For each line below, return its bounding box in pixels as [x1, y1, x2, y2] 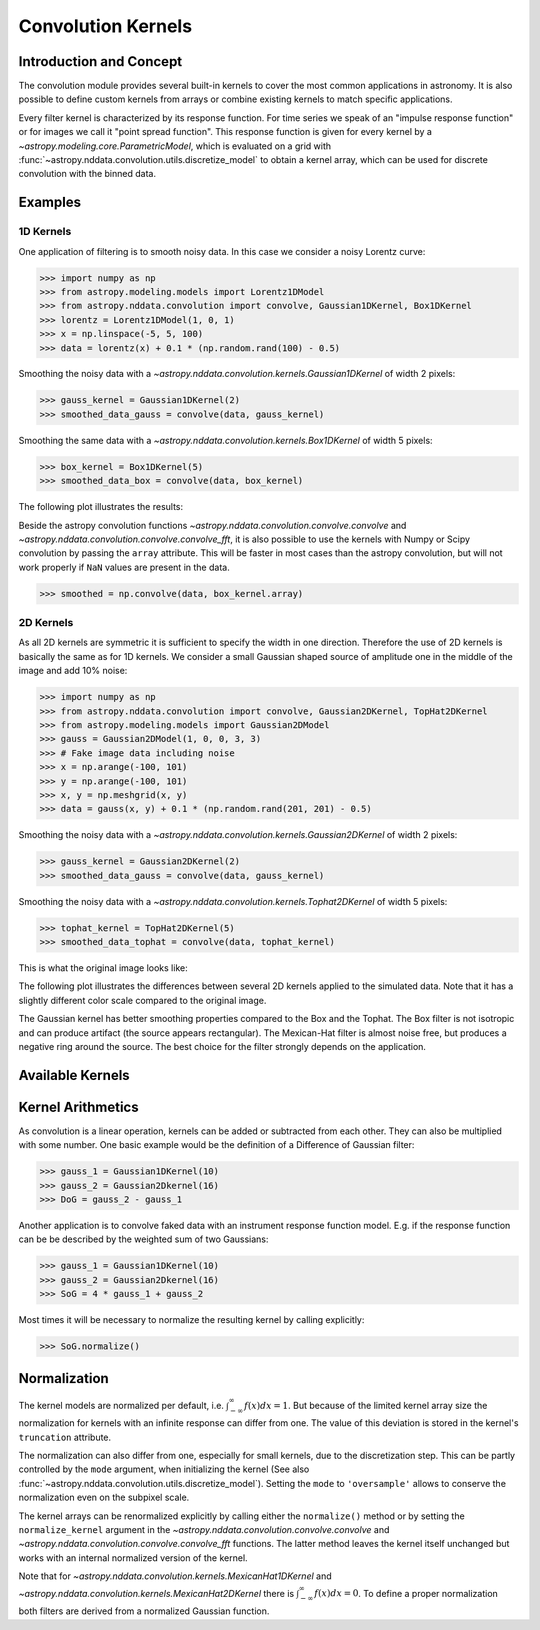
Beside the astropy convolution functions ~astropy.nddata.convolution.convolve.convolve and [18, 519, 407, 531]
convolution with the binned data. [18, 168, 157, 180]
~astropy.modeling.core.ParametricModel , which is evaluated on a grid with [18, 140, 332, 152]
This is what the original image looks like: [18, 962, 189, 974]
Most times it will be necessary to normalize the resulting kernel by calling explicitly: [18, 1314, 365, 1326]
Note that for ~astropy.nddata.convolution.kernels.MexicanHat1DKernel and [18, 1570, 332, 1582]
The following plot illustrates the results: [18, 501, 184, 513]
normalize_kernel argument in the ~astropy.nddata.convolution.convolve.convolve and [18, 1524, 390, 1536]
